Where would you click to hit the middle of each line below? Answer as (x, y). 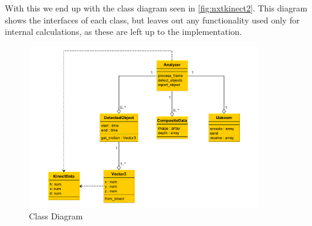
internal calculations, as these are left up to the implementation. (123, 32)
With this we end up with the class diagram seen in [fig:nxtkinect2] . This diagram (156, 8)
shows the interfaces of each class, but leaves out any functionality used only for (152, 20)
